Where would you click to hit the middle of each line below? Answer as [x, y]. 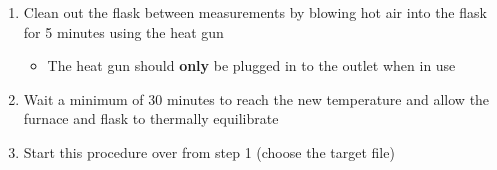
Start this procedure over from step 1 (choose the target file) [209, 151]
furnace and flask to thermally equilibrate [151, 118]
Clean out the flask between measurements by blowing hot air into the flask [255, 12]
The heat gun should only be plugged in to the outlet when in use [251, 65]
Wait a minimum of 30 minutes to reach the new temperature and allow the [256, 98]
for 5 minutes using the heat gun [123, 31]
